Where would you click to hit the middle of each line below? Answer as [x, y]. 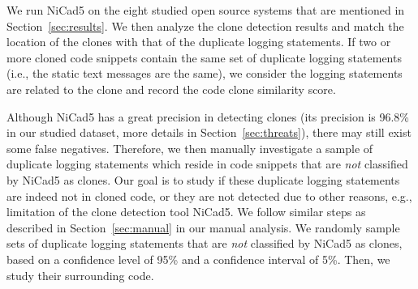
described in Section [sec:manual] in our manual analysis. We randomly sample [203, 227]
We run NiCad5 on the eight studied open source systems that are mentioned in [206, 10]
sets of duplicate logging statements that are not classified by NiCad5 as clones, [205, 243]
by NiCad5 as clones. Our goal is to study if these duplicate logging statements [203, 179]
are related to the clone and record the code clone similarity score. [171, 89]
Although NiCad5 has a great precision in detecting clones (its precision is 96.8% [208, 116]
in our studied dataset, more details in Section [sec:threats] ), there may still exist [209, 132]
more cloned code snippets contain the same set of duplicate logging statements [204, 57]
